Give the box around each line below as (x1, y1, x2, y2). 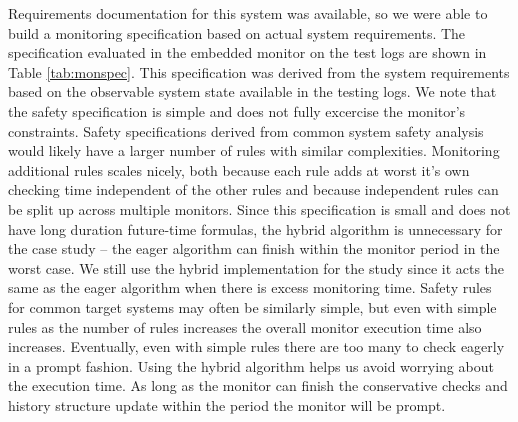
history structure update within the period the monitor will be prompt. (8, 394, 446, 415)
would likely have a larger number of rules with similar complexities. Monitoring (8, 140, 500, 161)
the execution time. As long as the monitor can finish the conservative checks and (8, 375, 508, 396)
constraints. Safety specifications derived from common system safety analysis (8, 120, 484, 141)
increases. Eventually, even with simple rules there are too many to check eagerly (8, 336, 505, 357)
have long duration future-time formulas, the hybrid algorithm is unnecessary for (8, 218, 503, 239)
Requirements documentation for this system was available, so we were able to (8, 3, 488, 23)
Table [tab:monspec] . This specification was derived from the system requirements (8, 61, 510, 82)
